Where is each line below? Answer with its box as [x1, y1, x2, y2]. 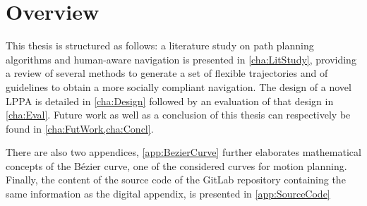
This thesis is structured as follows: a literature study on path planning [6, 38, 314, 53]
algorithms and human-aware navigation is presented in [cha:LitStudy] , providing [6, 51, 356, 66]
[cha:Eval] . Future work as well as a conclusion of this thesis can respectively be [6, 107, 351, 122]
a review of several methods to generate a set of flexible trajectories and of [6, 66, 328, 80]
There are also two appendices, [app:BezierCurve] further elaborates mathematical [6, 145, 361, 159]
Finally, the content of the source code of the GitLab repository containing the [6, 172, 346, 187]
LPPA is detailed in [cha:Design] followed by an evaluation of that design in [6, 93, 334, 108]
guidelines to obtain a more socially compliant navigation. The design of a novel [6, 79, 351, 94]
